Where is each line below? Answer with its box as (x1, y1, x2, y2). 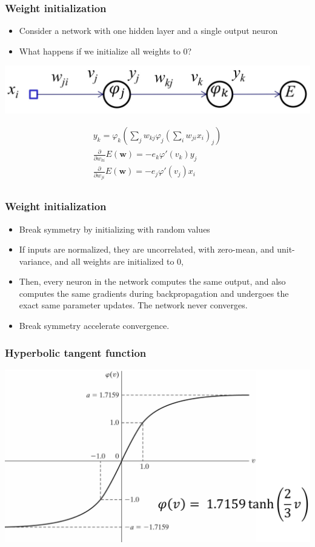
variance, (19, 254, 52, 267)
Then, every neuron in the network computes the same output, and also (19, 275, 286, 288)
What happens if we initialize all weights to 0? (19, 44, 192, 57)
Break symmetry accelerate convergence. (19, 319, 170, 332)
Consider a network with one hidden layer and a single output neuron (19, 24, 278, 37)
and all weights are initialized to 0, (55, 254, 184, 267)
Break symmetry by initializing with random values (19, 222, 210, 235)
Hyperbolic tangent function (5, 345, 147, 360)
